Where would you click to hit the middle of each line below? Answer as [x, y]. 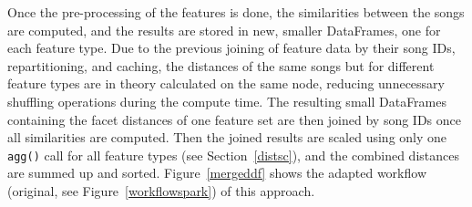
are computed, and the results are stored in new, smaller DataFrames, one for [224, 30]
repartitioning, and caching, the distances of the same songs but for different [221, 65]
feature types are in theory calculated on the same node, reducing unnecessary [226, 83]
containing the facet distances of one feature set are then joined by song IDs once [235, 119]
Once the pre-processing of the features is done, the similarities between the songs [236, 12]
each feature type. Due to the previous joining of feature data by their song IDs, [231, 48]
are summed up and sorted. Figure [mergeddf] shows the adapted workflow [217, 173]
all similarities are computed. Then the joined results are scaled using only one [227, 137]
